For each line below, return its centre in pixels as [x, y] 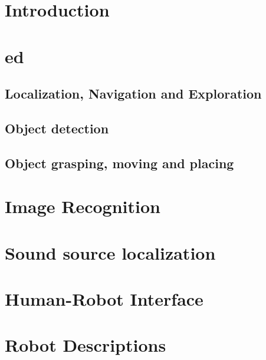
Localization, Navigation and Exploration [133, 94]
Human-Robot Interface [104, 299]
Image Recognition [83, 206]
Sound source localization [110, 252]
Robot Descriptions [86, 345]
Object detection [57, 128]
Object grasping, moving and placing [119, 163]
